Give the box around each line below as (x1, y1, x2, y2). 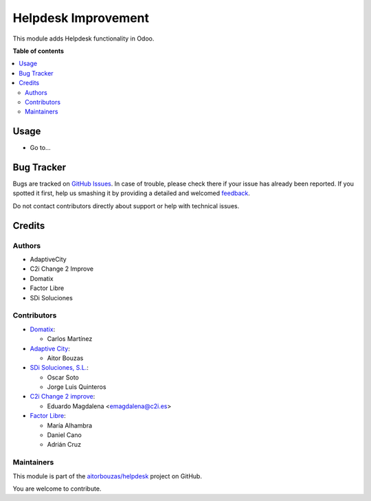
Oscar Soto (47, 373, 79, 381)
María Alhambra (47, 421, 93, 430)
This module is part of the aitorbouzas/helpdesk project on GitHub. (12, 471, 203, 480)
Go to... (30, 144, 51, 152)
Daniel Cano (47, 431, 82, 439)
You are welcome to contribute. (12, 485, 102, 493)
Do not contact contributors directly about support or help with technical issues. (12, 201, 240, 210)
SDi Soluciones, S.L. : (30, 364, 89, 372)
